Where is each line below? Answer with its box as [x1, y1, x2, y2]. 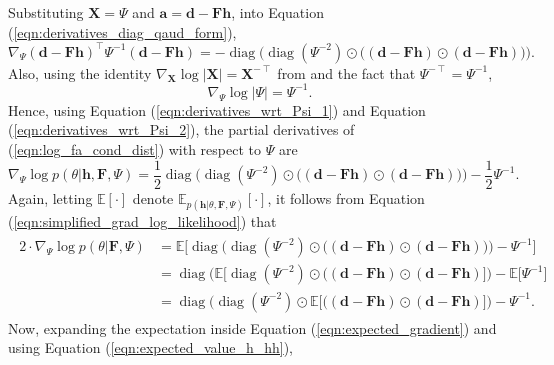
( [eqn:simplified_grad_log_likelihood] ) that [8, 210, 277, 231]
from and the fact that [277, 62, 416, 83]
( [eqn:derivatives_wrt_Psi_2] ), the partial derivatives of [8, 119, 355, 140]
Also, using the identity [8, 62, 152, 83]
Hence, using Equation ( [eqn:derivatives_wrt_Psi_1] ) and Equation [8, 99, 426, 120]
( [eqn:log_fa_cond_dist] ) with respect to [8, 138, 262, 159]
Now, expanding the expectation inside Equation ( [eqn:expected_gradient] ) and [8, 317, 497, 338]
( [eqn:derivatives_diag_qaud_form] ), [8, 21, 237, 42]
